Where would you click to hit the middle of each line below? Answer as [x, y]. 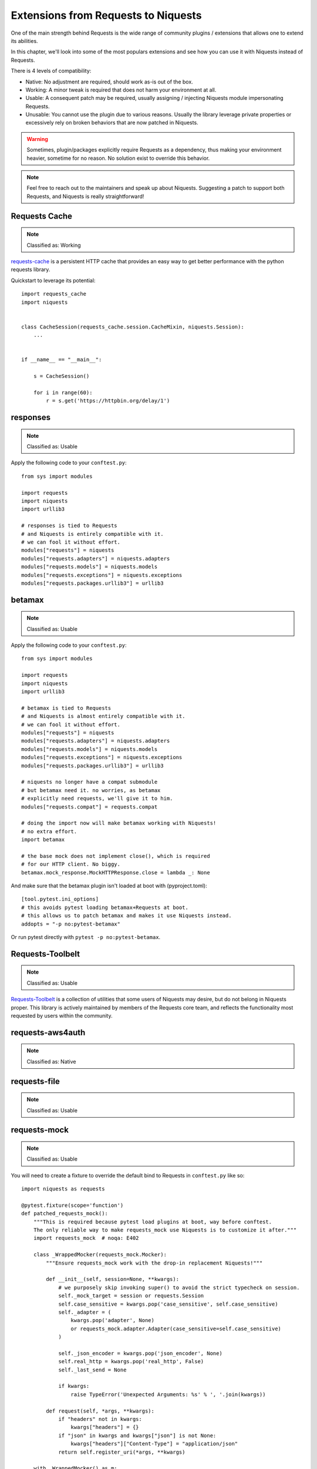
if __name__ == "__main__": [62, 360]
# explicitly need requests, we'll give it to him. [97, 799]
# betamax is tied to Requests [66, 708]
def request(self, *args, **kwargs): [100, 1411]
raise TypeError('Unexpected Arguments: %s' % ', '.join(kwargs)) [168, 1394]
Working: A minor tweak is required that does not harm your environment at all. [121, 90]
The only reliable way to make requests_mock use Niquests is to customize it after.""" [165, 1230]
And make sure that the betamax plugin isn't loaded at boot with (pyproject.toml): [109, 886]
